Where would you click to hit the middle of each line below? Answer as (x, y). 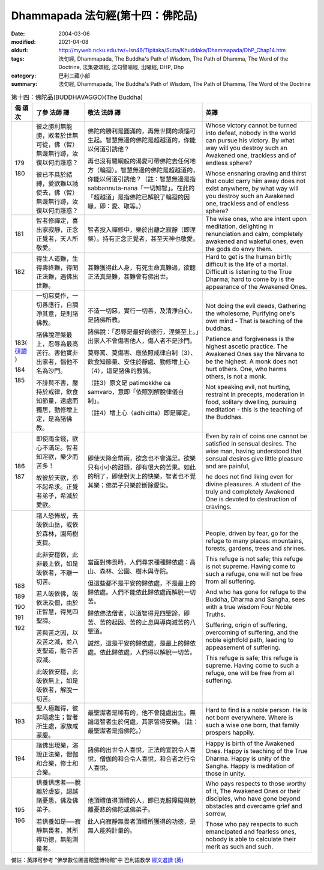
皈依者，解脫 (54, 689)
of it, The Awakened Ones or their (253, 791)
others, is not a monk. (236, 376)
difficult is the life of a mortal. (247, 264)
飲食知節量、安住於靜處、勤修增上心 (139, 361)
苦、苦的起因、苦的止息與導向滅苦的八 (142, 622)
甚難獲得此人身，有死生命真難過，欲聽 (142, 267)
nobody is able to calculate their (251, 839)
